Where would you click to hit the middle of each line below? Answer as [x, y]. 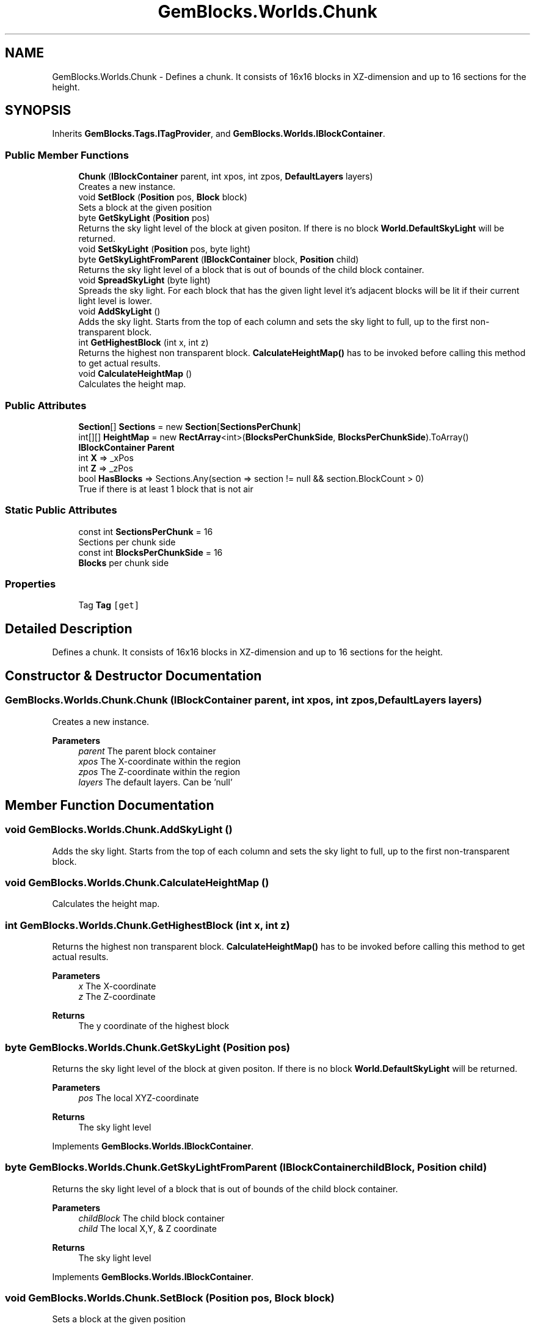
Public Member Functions [67, 155]
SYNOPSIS [38, 111]
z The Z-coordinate [117, 997]
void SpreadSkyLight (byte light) [144, 280]
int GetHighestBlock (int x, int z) [144, 343]
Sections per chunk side [127, 542]
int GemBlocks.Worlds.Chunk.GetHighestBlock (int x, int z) [147, 925]
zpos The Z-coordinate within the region [159, 771]
